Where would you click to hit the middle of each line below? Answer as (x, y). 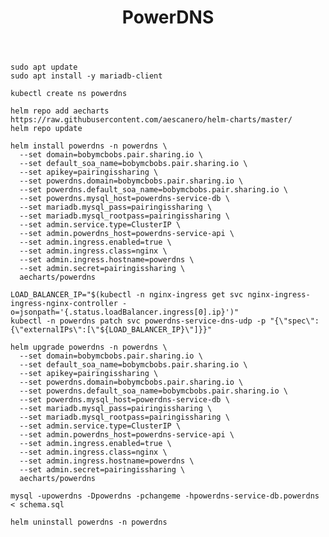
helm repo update (46, 129)
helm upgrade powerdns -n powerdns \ (89, 347)
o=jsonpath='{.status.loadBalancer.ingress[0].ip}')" (125, 312)
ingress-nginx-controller (64, 304)
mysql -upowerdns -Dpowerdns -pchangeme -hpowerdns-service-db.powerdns (165, 496)
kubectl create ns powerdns (69, 94)
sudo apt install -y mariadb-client (86, 76)
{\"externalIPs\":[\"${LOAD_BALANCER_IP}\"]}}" (111, 330)
